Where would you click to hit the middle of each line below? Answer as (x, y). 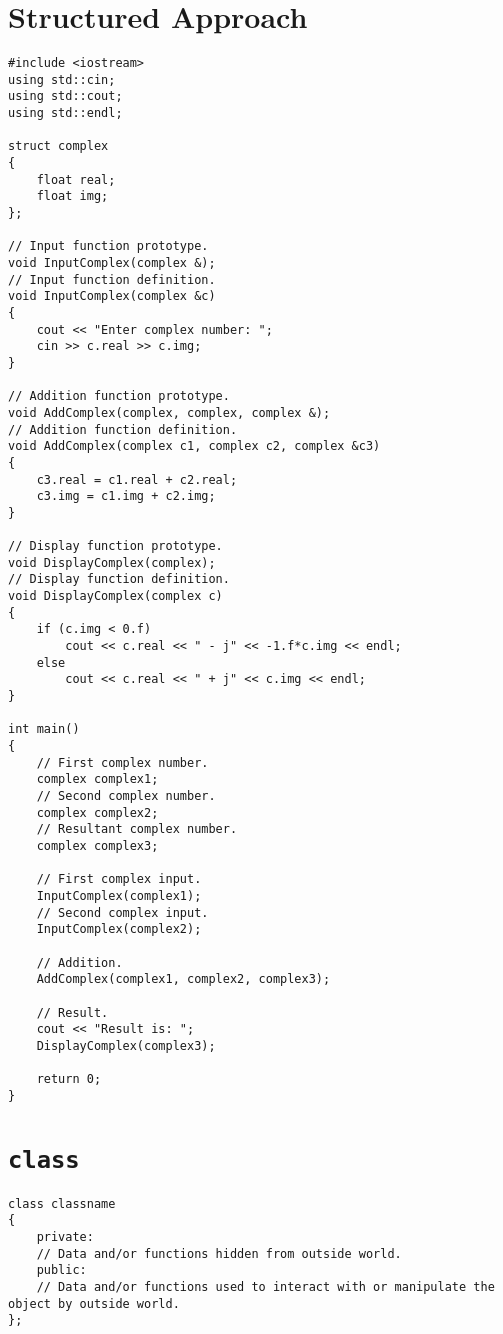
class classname (62, 1203)
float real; (76, 179)
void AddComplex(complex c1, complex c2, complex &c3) (194, 446)
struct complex (58, 146)
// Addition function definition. (123, 429)
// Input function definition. (112, 279)
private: (65, 1237)
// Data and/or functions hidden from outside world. (219, 1253)
